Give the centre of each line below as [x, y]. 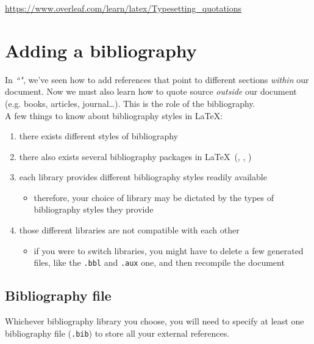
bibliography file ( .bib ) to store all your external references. [117, 333]
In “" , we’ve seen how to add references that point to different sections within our [157, 79]
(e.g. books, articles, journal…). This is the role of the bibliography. [130, 103]
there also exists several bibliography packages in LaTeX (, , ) [135, 156]
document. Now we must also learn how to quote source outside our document [151, 91]
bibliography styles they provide [94, 209]
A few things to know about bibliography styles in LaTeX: [114, 115]
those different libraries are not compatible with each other [129, 230]
